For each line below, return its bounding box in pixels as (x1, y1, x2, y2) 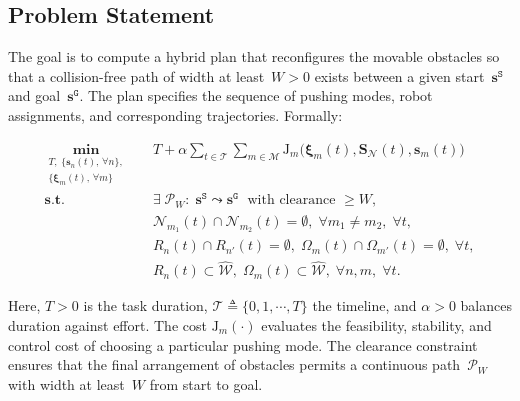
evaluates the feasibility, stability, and (261, 314, 492, 335)
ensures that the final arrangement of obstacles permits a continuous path (8, 354, 461, 375)
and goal (8, 85, 61, 106)
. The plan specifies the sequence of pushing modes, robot (79, 85, 433, 106)
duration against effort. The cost (8, 314, 207, 335)
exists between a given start (314, 65, 485, 86)
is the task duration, (83, 295, 208, 316)
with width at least (8, 373, 125, 394)
